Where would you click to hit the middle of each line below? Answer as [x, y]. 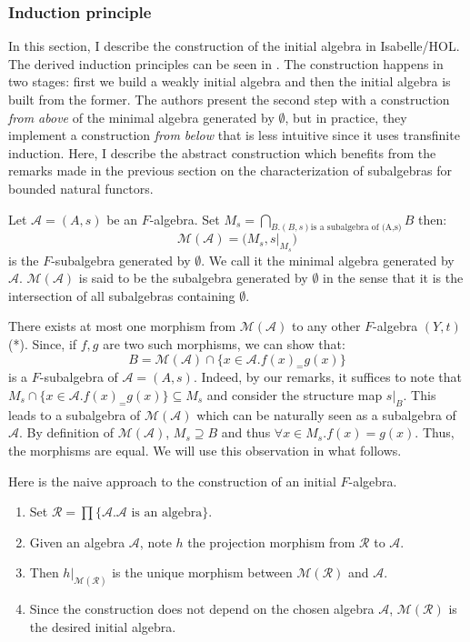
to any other [326, 326]
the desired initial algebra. [103, 626]
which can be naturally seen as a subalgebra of [326, 414]
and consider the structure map [295, 394]
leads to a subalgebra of [75, 414]
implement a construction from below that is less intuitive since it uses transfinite [234, 135]
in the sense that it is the [393, 278]
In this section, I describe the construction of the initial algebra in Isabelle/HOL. [234, 46]
